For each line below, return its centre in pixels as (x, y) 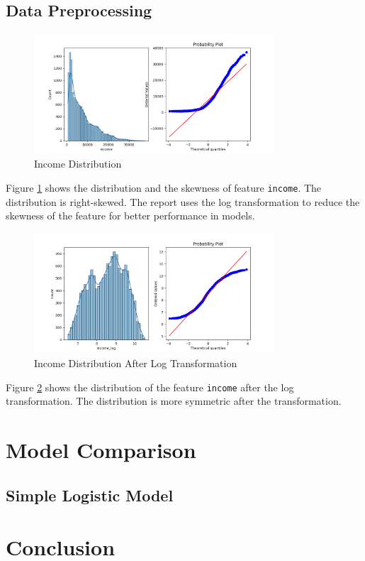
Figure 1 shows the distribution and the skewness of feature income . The (164, 187)
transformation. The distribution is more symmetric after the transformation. (174, 401)
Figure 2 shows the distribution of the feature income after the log (150, 387)
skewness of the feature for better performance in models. (130, 216)
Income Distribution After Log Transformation (136, 363)
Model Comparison (101, 450)
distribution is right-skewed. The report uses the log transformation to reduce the (183, 201)
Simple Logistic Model (90, 495)
